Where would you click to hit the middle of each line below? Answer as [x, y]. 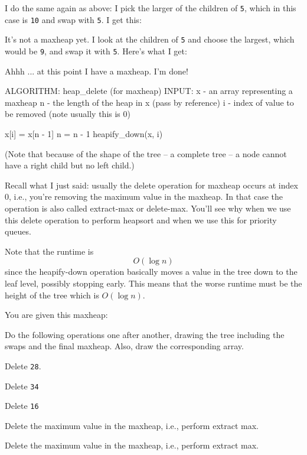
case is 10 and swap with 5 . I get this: [73, 19]
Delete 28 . [23, 365]
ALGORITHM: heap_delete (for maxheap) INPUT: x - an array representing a [149, 91]
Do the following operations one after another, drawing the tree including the [145, 334]
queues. [18, 231]
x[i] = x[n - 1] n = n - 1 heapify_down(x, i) [84, 134]
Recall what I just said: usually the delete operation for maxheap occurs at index [151, 185]
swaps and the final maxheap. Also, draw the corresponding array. [124, 346]
